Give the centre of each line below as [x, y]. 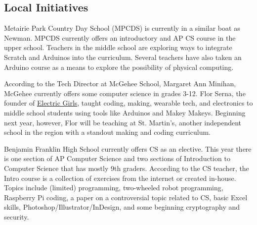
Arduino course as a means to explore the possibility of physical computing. [119, 67]
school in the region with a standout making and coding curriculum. [107, 132]
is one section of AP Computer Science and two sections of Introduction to [117, 158]
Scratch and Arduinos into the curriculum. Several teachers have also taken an [123, 57]
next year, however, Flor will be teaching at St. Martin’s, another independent [123, 122]
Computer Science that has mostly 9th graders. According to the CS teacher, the [127, 168]
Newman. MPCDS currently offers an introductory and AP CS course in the [120, 37]
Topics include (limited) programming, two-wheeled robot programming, [114, 188]
